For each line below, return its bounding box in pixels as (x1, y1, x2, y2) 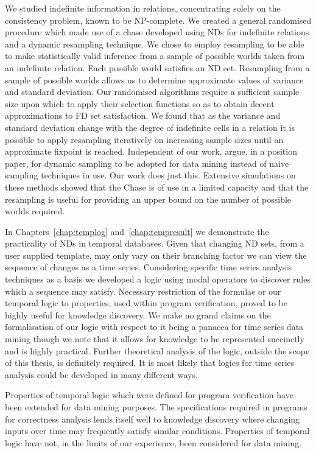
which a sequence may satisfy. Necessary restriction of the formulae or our (5, 284, 281, 297)
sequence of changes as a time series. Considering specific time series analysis (5, 261, 292, 273)
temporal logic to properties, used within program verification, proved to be (5, 297, 288, 309)
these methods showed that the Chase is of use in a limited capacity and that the (5, 180, 309, 193)
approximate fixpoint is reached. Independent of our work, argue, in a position (5, 145, 297, 158)
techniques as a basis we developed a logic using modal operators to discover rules (5, 273, 311, 286)
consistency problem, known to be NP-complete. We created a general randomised (5, 13, 312, 26)
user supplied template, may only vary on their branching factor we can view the (5, 248, 307, 261)
